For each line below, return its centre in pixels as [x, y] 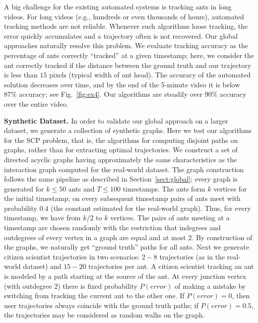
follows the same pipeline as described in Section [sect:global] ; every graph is [121, 179]
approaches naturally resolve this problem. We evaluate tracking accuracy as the [126, 45]
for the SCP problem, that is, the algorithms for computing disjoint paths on [121, 140]
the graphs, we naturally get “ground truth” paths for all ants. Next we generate [127, 247]
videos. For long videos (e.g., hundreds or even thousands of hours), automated [124, 16]
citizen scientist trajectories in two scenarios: [72, 256]
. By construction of [222, 237]
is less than [21, 75]
